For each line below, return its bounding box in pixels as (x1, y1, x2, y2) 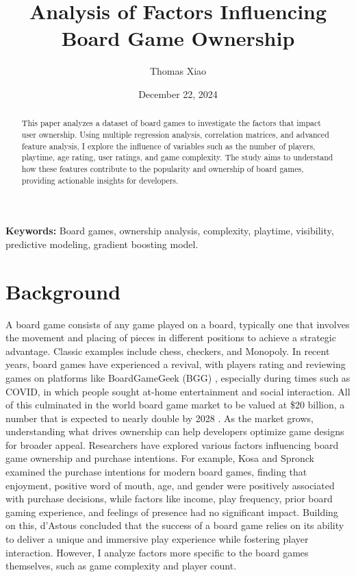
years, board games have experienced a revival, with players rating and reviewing (5, 357, 346, 371)
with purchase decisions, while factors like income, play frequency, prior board (5, 491, 333, 506)
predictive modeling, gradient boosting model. (5, 236, 199, 251)
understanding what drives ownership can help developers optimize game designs (5, 424, 344, 439)
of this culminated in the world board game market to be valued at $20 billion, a (5, 397, 345, 412)
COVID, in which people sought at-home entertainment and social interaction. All (5, 384, 351, 398)
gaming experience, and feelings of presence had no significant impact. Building (5, 504, 338, 519)
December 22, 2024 (138, 86, 218, 101)
